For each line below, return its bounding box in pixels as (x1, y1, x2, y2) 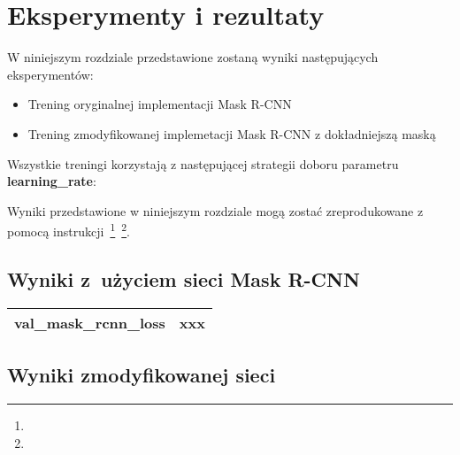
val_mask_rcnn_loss (14, 312, 165, 333)
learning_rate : (7, 172, 96, 190)
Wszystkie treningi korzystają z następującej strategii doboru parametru (7, 154, 399, 173)
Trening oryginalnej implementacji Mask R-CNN (27, 95, 292, 113)
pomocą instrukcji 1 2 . (7, 220, 131, 240)
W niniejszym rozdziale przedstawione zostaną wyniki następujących (7, 48, 379, 66)
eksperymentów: (7, 65, 94, 83)
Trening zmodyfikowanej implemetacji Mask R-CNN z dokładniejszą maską (27, 124, 436, 143)
